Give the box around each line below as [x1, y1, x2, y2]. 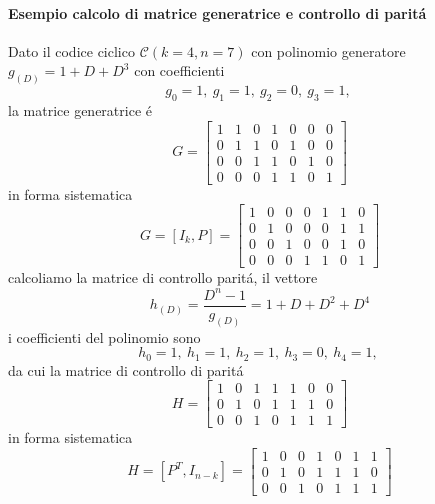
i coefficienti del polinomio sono [8, 326, 201, 347]
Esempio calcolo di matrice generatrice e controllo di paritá [8, 2, 427, 23]
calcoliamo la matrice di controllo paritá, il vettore [8, 267, 318, 288]
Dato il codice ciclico [8, 40, 135, 61]
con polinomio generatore [251, 40, 406, 61]
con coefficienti [134, 60, 225, 81]
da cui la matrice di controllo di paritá [8, 359, 244, 380]
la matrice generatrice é [8, 100, 152, 121]
